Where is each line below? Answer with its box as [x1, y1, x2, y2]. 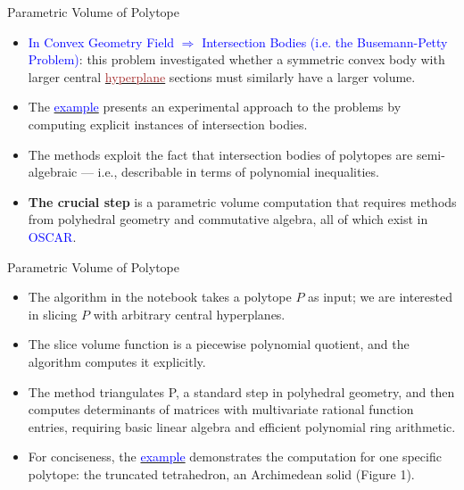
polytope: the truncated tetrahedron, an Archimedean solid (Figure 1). [28, 464, 415, 483]
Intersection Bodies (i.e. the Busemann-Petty [202, 32, 448, 51]
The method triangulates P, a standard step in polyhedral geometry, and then [28, 382, 455, 401]
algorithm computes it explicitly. [28, 352, 206, 370]
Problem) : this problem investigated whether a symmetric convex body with [28, 50, 445, 69]
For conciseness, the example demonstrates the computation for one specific [28, 447, 442, 466]
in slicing [28, 304, 78, 323]
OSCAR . [28, 227, 77, 245]
